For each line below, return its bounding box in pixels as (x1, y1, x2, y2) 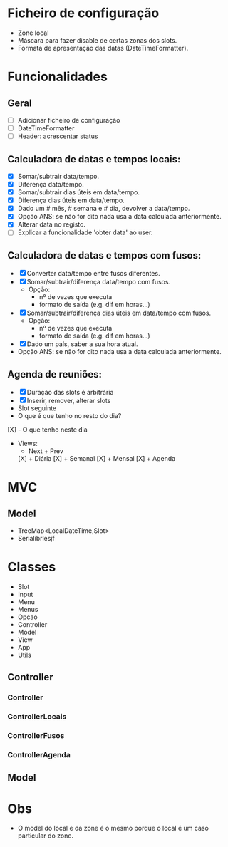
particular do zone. (17, 831, 73, 840)
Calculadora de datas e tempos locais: (7, 153, 181, 165)
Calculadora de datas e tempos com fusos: (7, 249, 202, 261)
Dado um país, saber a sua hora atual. (26, 340, 138, 348)
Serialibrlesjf (17, 534, 55, 543)
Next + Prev (28, 447, 64, 455)
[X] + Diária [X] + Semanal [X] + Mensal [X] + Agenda (17, 454, 176, 463)
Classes (7, 559, 56, 575)
